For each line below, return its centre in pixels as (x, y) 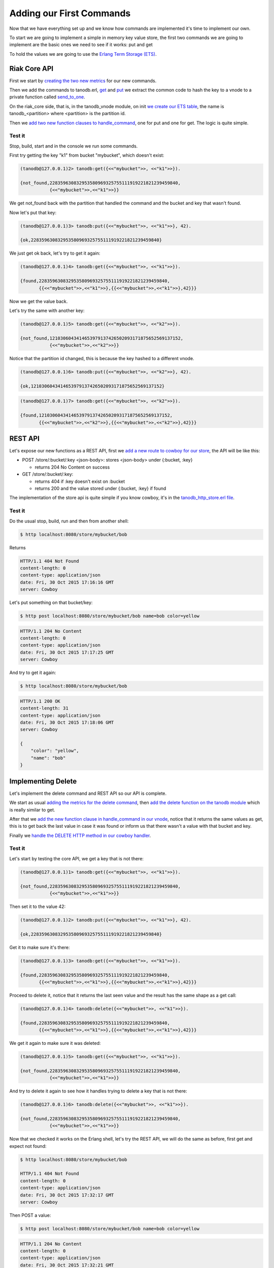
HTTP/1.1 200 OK (40, 701)
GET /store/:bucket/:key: (48, 474)
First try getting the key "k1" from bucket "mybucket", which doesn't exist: (87, 155)
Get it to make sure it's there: (40, 947)
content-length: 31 (44, 708)
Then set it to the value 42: (38, 906)
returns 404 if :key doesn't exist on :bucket (80, 481)
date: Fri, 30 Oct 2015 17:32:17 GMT (67, 1195)
